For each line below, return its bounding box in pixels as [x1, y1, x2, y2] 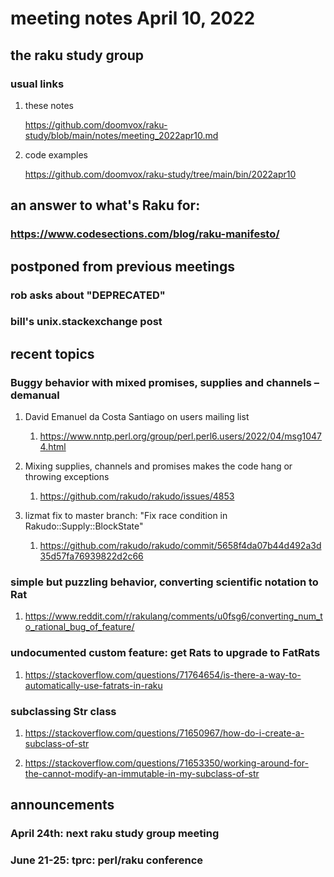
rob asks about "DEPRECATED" [10, 288, 166, 302]
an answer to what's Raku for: [10, 197, 201, 214]
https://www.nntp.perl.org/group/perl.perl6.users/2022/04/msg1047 [39, 430, 323, 442]
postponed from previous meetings [10, 258, 235, 275]
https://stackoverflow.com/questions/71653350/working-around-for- [24, 757, 310, 769]
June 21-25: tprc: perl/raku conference [10, 853, 204, 867]
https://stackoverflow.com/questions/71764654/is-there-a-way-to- [24, 668, 302, 681]
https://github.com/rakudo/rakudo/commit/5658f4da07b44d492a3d [39, 540, 322, 552]
